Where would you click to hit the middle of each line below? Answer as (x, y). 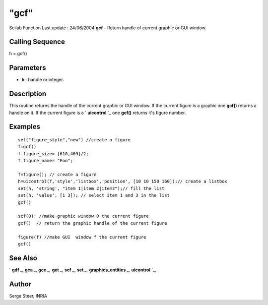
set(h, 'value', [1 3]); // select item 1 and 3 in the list (94, 195)
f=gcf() (27, 147)
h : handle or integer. (43, 80)
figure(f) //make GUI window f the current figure (82, 237)
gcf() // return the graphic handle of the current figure (93, 223)
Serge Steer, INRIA (28, 296)
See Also (23, 258)
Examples (25, 127)
